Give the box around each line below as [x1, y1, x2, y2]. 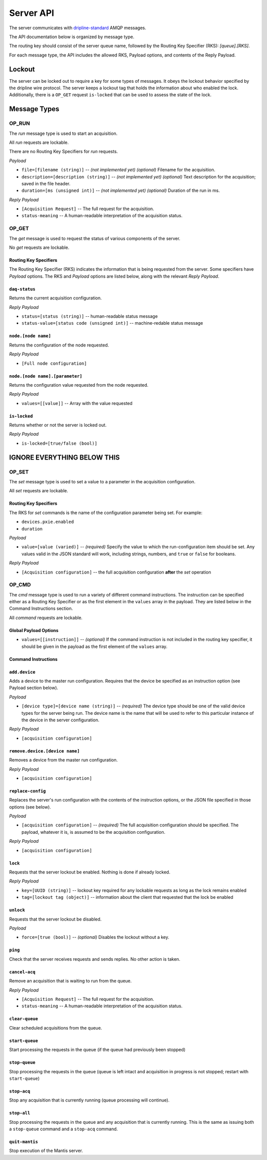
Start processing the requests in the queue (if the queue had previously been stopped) [9, 1046, 185, 1053]
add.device [9, 669, 36, 675]
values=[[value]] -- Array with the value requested [21, 400, 133, 406]
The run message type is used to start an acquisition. [9, 130, 118, 136]
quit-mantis [9, 1139, 38, 1145]
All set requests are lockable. [9, 488, 69, 494]
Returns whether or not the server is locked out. [9, 422, 107, 428]
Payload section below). [9, 685, 58, 691]
